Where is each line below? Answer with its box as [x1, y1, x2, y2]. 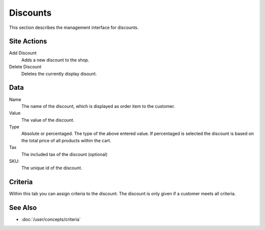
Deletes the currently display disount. [21, 71, 97, 77]
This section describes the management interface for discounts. [9, 25, 139, 30]
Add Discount [9, 50, 37, 56]
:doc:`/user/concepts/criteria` [21, 216, 81, 223]
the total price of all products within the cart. [21, 137, 111, 143]
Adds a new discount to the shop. [21, 57, 89, 63]
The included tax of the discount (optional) [21, 151, 108, 157]
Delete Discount [9, 64, 42, 70]
